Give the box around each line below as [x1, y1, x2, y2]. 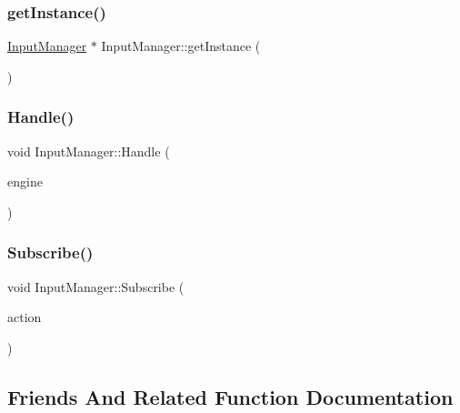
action [7, 307, 42, 327]
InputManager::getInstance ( [101, 36, 261, 55]
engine [7, 172, 43, 191]
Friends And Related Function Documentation [7, 382, 454, 410]
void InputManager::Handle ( [7, 141, 170, 160]
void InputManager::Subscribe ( [7, 277, 185, 296]
